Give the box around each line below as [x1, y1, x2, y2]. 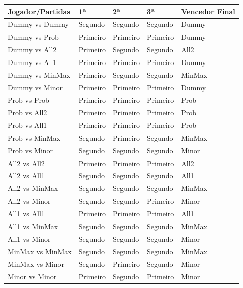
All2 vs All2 [8, 157, 45, 168]
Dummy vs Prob [8, 31, 59, 42]
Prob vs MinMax [8, 132, 60, 143]
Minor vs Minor [8, 271, 57, 282]
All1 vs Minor [8, 233, 51, 244]
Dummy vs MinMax [8, 69, 70, 80]
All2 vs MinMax [8, 183, 58, 194]
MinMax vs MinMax [8, 246, 72, 257]
